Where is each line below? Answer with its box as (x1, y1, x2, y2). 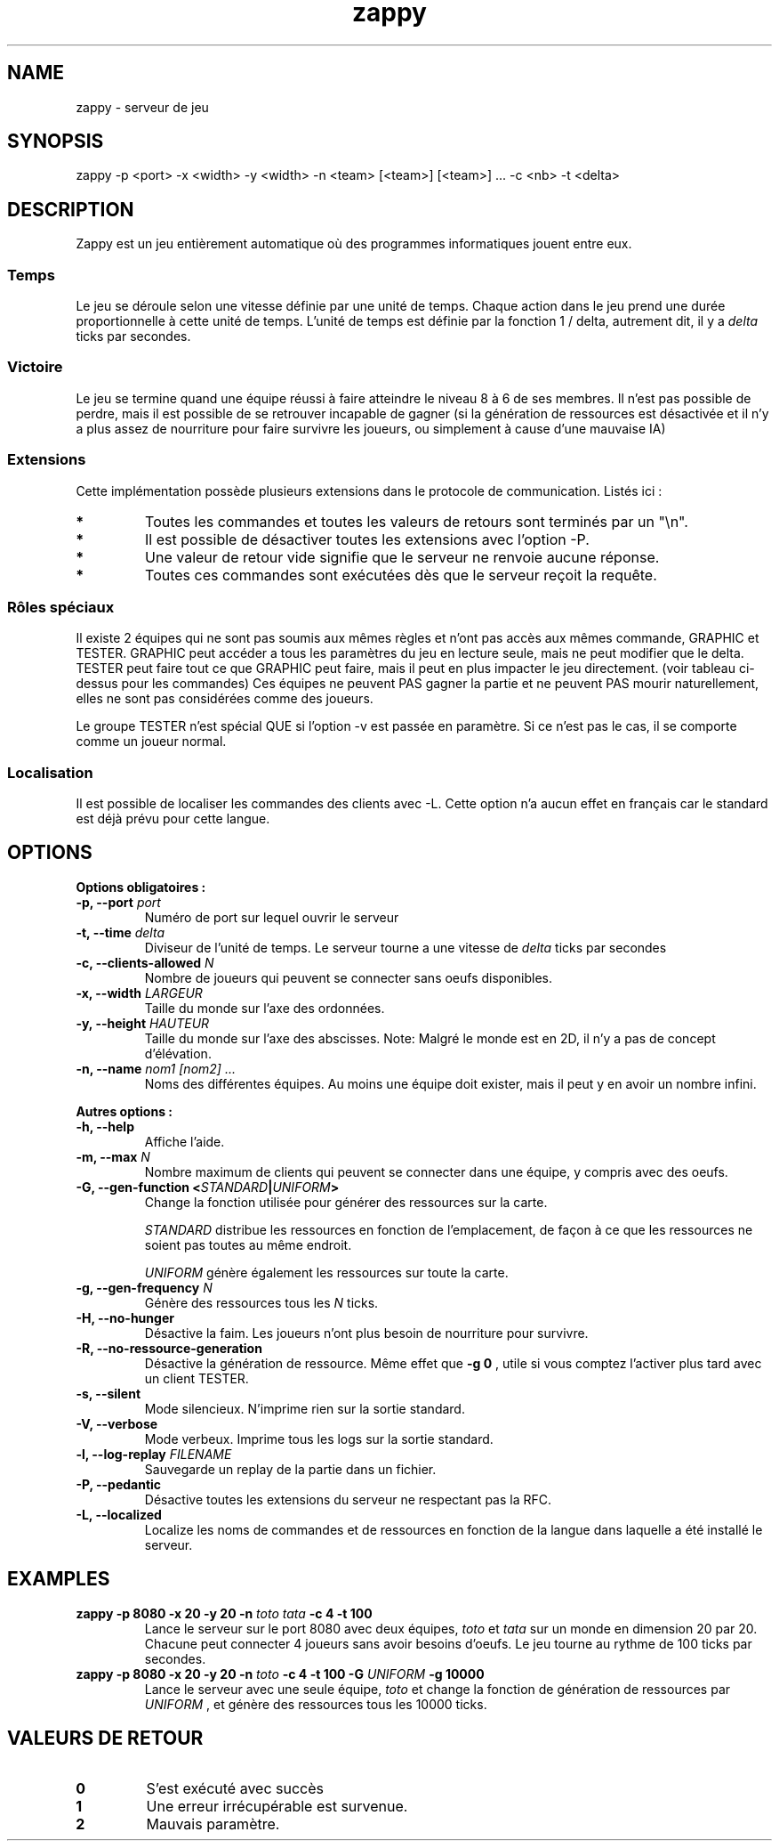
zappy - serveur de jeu (76, 99, 209, 115)
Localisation (7, 763, 93, 782)
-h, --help (76, 1118, 134, 1134)
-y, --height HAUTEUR (76, 1015, 210, 1031)
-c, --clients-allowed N (76, 954, 214, 970)
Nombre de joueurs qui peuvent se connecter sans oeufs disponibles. (144, 969, 553, 985)
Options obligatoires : (76, 879, 206, 895)
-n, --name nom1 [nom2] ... (76, 1060, 236, 1076)
